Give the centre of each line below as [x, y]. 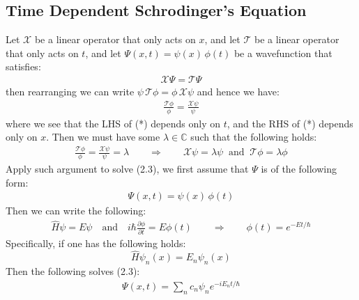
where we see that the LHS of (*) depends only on [113, 123]
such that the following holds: [254, 137]
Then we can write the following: [76, 211]
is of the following [299, 169]
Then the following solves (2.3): [73, 271]
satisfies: [23, 66]
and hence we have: [238, 92]
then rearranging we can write [70, 92]
